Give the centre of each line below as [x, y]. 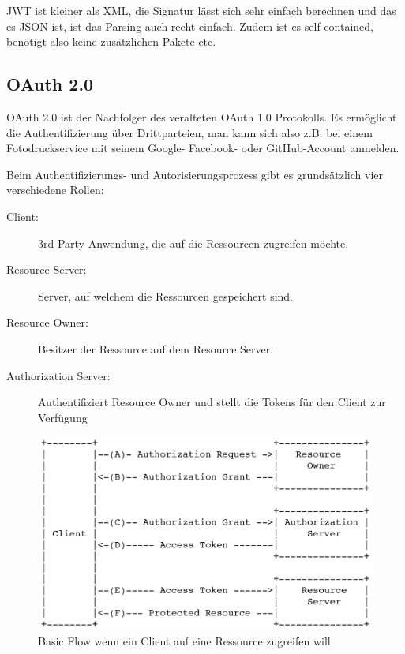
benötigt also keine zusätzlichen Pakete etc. [111, 41]
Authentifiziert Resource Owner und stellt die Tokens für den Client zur [212, 402]
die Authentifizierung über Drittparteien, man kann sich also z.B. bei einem [189, 132]
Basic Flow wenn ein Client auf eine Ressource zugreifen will [184, 640]
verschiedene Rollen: [55, 190]
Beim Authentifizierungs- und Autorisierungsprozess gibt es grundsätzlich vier [195, 174]
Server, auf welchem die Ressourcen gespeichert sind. [166, 295]
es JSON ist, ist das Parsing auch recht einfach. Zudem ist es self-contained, [190, 26]
